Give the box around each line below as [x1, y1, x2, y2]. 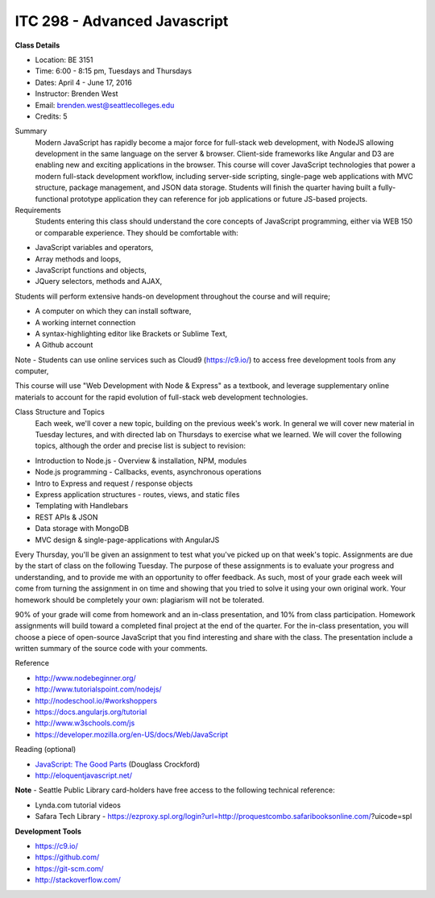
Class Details [14, 40, 60, 50]
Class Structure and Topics [14, 407, 105, 417]
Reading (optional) [14, 745, 77, 754]
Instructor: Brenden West [35, 89, 118, 98]
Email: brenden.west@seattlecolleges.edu [35, 100, 175, 110]
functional [35, 194, 68, 203]
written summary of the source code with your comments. [14, 644, 209, 654]
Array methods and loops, [35, 254, 122, 264]
